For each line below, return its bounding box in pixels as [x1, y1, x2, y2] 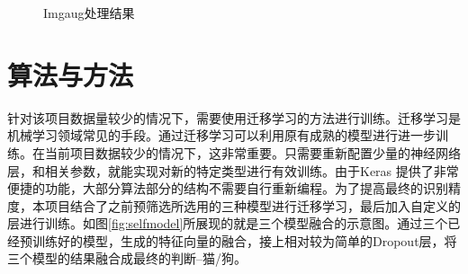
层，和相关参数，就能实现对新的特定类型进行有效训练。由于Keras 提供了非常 [7, 161, 459, 180]
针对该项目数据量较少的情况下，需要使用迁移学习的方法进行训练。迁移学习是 [7, 108, 461, 127]
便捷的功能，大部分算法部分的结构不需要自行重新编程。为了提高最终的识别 [7, 179, 448, 198]
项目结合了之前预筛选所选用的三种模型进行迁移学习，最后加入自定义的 [44, 196, 461, 215]
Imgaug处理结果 [43, 4, 135, 22]
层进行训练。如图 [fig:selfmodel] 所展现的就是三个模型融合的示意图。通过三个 [7, 214, 448, 233]
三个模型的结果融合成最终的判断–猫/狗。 [7, 249, 247, 268]
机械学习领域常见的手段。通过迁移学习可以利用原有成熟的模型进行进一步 [7, 126, 436, 145]
